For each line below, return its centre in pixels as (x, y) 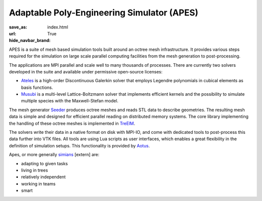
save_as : (18, 27)
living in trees (34, 170)
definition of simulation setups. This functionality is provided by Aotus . (79, 145)
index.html (58, 27)
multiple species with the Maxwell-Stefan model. (70, 101)
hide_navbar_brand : (30, 41)
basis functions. (37, 87)
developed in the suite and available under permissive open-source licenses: (86, 72)
